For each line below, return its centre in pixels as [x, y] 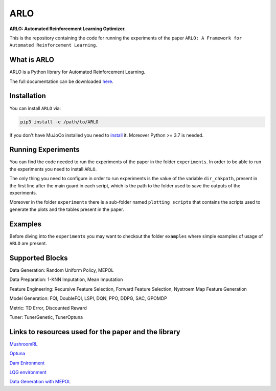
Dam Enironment [27, 363]
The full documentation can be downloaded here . [61, 81]
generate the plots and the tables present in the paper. [67, 209]
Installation [28, 96]
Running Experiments [45, 150]
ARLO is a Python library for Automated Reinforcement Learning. [77, 72]
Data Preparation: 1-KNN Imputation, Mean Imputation [66, 279]
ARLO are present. [28, 244]
